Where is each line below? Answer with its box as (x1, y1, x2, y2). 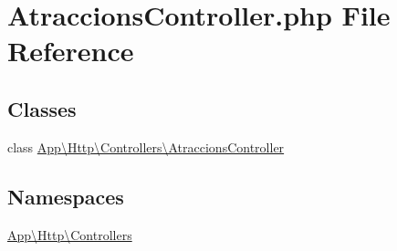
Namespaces (7, 182, 124, 210)
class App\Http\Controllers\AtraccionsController (7, 137, 285, 156)
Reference (7, 32, 134, 69)
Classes (7, 94, 77, 122)
